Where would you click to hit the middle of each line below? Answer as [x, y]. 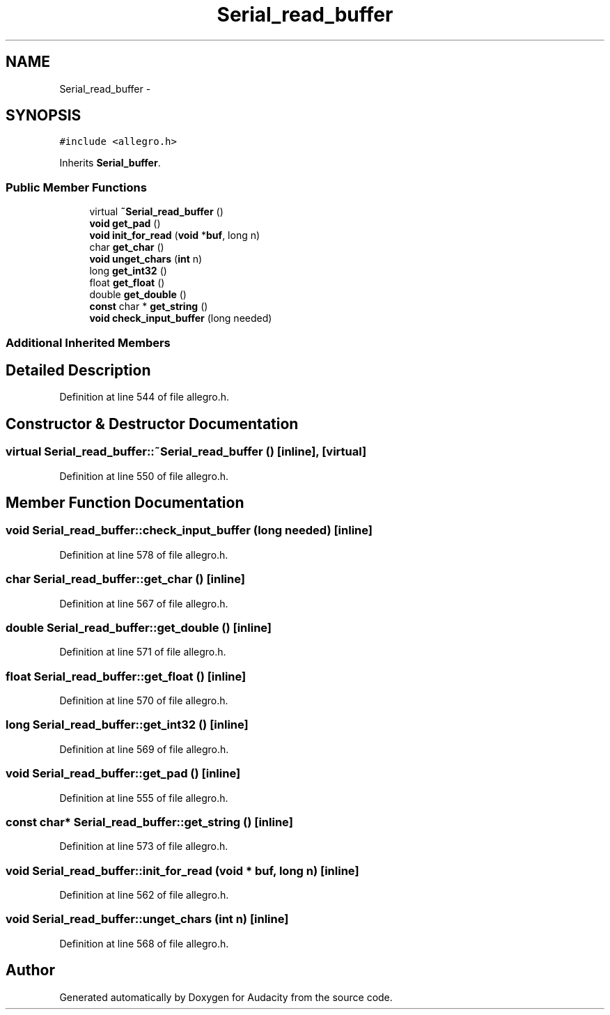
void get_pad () [125, 224]
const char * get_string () [149, 307]
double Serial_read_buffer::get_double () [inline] [139, 627]
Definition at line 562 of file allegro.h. [144, 895]
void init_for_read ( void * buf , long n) [175, 235]
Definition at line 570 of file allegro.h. [144, 701]
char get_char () [127, 247]
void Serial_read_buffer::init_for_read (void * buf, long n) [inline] [182, 870]
